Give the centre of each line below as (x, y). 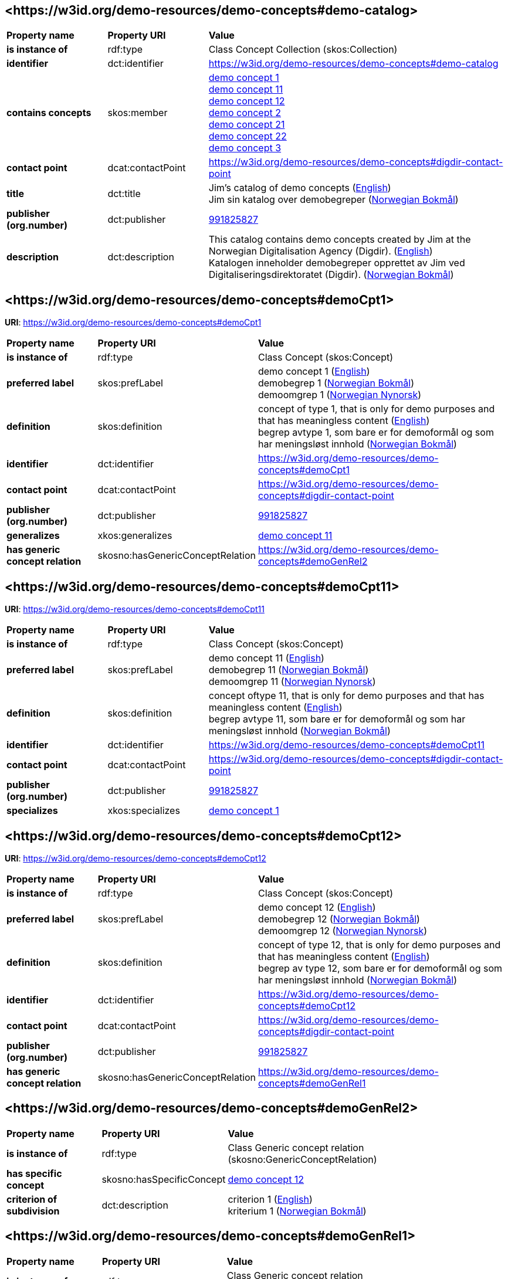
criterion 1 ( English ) (270, 1199)
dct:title (124, 194)
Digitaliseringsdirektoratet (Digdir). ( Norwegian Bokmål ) (331, 275)
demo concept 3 (245, 148)
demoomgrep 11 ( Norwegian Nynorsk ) (292, 682)
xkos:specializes (144, 811)
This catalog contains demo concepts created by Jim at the (340, 240)
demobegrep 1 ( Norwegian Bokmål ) (336, 383)
